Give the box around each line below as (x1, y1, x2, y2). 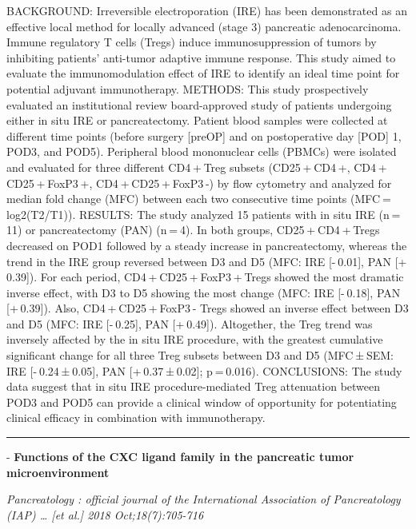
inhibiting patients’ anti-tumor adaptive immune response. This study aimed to (6, 49, 396, 66)
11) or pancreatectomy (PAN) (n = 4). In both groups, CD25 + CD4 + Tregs (6, 221, 380, 238)
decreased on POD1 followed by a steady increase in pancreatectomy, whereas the (6, 237, 407, 253)
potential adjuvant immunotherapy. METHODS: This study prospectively (6, 80, 369, 97)
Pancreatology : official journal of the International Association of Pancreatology (6, 491, 401, 507)
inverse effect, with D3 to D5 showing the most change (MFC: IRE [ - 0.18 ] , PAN (6, 284, 401, 300)
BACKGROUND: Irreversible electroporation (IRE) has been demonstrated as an (6, 2, 407, 18)
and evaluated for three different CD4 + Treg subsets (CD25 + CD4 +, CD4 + (6, 158, 387, 175)
